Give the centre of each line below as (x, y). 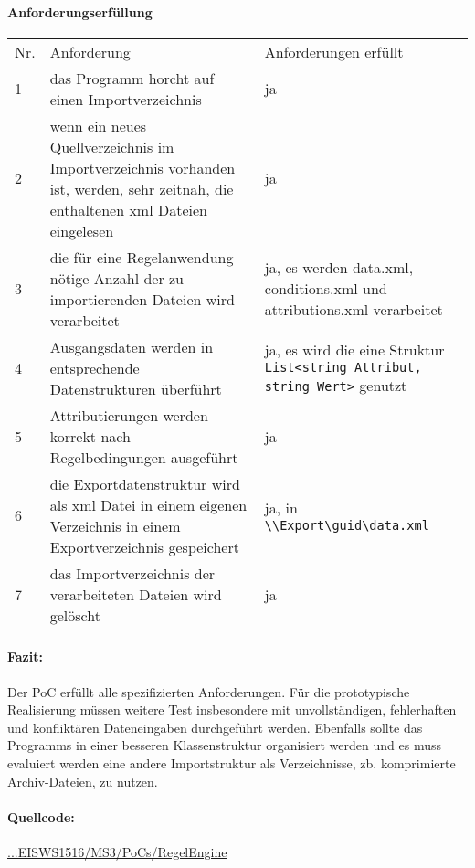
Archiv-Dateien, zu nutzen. (83, 781)
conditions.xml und (326, 289)
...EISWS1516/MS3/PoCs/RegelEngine (117, 851)
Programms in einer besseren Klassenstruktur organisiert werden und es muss (224, 745)
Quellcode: (41, 816)
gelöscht (75, 615)
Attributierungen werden (129, 415)
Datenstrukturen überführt (136, 388)
